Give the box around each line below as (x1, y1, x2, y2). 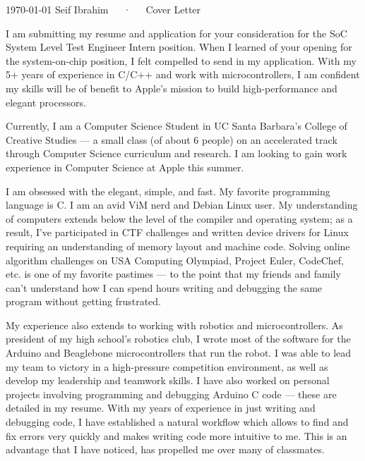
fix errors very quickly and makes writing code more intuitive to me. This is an (6, 428, 347, 443)
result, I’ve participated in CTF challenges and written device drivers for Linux (6, 225, 349, 240)
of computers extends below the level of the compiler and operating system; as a (6, 211, 353, 226)
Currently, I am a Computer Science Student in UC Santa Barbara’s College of (6, 118, 347, 133)
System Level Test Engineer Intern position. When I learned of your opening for (6, 39, 352, 54)
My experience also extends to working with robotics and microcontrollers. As (6, 317, 343, 332)
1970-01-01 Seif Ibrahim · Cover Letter (6, 2, 201, 16)
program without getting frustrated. (6, 294, 161, 309)
